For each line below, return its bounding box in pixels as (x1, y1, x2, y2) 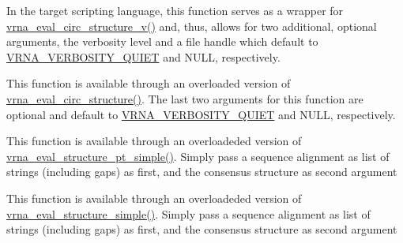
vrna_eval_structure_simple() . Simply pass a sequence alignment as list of (6, 205, 371, 222)
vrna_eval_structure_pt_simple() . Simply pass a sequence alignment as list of (6, 148, 390, 164)
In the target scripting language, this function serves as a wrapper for (6, 2, 344, 18)
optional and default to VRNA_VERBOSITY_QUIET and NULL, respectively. (6, 106, 396, 122)
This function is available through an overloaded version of (6, 75, 291, 92)
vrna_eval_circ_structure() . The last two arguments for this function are (6, 90, 363, 107)
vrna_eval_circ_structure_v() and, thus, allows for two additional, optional (6, 17, 377, 34)
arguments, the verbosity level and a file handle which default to (6, 33, 318, 50)
